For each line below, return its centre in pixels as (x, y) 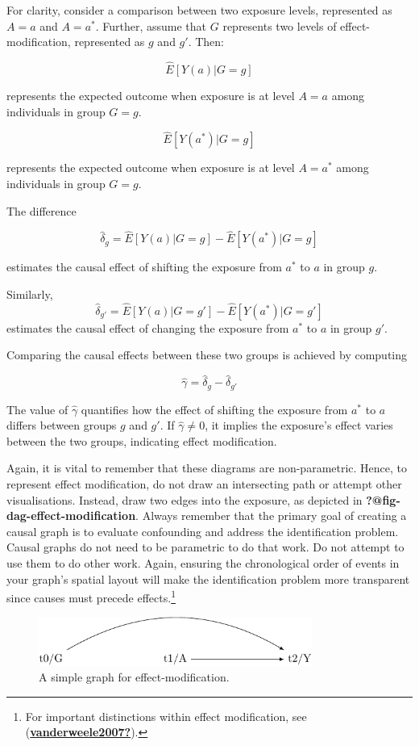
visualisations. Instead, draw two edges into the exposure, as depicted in (185, 499)
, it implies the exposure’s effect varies (299, 425)
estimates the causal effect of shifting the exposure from (144, 267)
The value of (37, 409)
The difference (41, 210)
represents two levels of (280, 25)
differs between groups (62, 425)
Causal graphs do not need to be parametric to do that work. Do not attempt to (205, 547)
